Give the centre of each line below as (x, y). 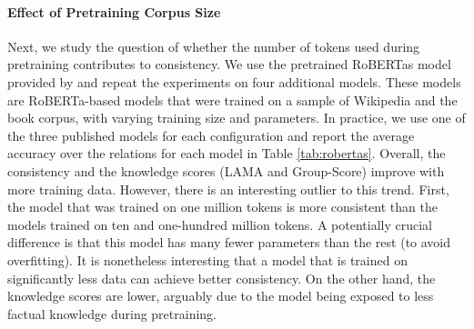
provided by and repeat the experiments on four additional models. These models (234, 81)
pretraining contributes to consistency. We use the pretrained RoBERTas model (229, 64)
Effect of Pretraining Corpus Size (114, 11)
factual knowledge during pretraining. (112, 313)
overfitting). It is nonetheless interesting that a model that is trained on (207, 259)
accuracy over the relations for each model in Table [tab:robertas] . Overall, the (227, 153)
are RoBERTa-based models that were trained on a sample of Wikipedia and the (232, 100)
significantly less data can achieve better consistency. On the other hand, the (222, 278)
